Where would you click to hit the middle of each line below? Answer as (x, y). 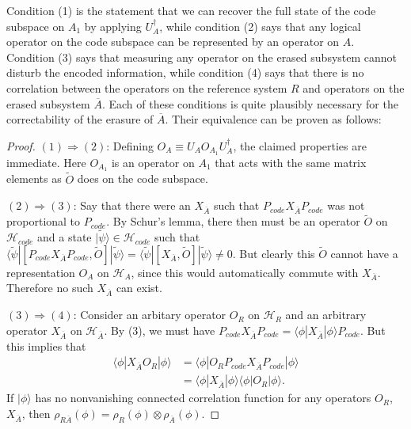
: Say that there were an (132, 205)
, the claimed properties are (300, 145)
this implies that (46, 345)
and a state (65, 237)
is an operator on (153, 162)
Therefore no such (50, 288)
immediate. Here (46, 162)
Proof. (21, 145)
